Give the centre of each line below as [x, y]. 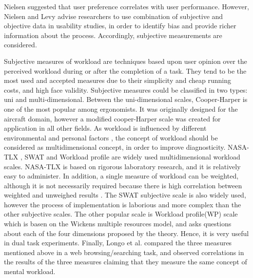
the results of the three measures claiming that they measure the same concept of [126, 262]
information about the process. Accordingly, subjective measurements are [113, 35]
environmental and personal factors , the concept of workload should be [111, 137]
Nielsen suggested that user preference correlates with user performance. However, [126, 6]
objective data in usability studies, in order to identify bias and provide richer [120, 26]
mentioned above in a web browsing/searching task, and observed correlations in [124, 252]
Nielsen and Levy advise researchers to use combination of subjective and [114, 16]
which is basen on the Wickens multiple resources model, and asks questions [118, 224]
